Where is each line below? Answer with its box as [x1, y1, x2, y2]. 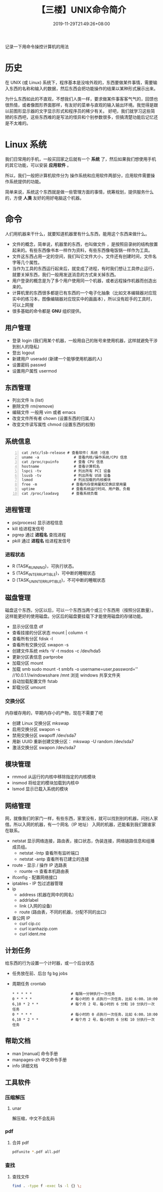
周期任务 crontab [12, 980, 46, 986]
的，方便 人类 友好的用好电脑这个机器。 [5, 195, 84, 201]
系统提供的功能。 [9, 178, 44, 184]
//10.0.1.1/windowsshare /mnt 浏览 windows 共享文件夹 [12, 672, 121, 678]
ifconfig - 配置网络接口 [12, 874, 58, 880]
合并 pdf [12, 1139, 29, 1145]
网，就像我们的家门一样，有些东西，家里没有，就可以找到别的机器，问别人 [5, 816, 154, 821]
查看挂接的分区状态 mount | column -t [12, 630, 88, 636]
